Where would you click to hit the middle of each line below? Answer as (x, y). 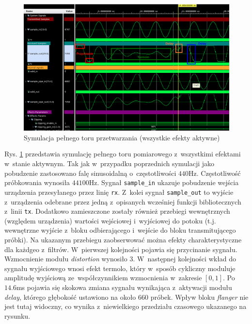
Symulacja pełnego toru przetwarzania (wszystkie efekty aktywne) (122, 137)
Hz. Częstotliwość (215, 173)
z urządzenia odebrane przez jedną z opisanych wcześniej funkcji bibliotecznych (123, 201)
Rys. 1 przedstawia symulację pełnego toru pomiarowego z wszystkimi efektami (123, 154)
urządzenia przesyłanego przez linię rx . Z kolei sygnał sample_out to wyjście (119, 192)
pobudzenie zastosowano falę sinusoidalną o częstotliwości (90, 173)
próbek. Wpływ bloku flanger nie (199, 297)
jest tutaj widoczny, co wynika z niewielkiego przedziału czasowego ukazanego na (126, 306)
